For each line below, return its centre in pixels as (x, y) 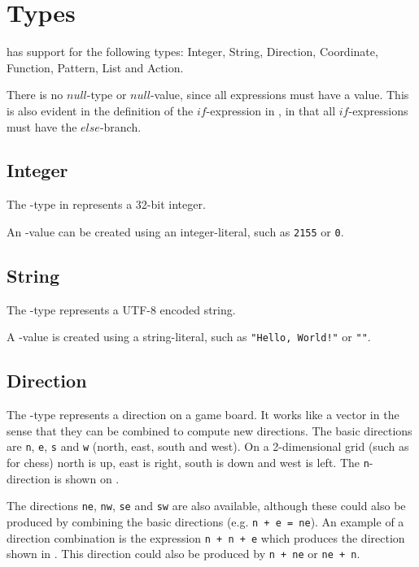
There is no (35, 95)
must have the (42, 126)
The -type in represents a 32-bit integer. (106, 204)
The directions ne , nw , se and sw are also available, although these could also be (206, 506)
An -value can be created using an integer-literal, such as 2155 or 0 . (175, 231)
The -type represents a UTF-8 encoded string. (121, 309)
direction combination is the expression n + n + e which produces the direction (206, 537)
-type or (107, 95)
